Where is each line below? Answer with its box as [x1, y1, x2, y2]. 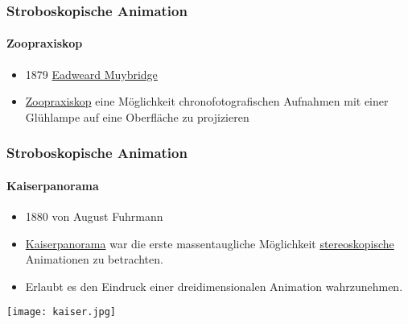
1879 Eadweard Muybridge [25, 65, 158, 82]
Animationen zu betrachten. [25, 251, 163, 268]
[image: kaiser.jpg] [6, 306, 117, 318]
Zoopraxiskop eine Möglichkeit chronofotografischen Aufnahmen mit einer [25, 93, 389, 110]
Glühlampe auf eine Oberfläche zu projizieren [25, 108, 249, 125]
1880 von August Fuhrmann [25, 208, 163, 225]
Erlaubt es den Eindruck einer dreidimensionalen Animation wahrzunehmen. [25, 277, 403, 294]
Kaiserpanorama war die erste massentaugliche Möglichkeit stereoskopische [25, 235, 394, 251]
